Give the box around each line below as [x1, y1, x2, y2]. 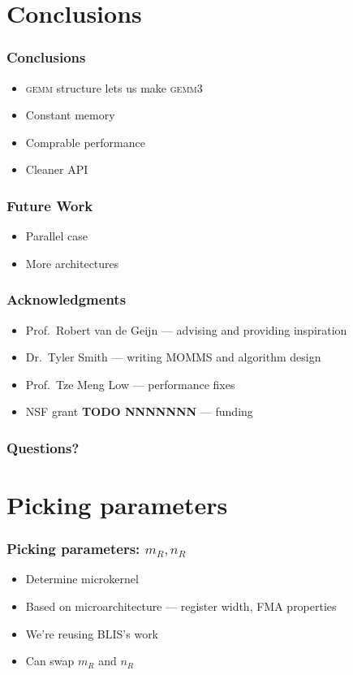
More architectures [25, 254, 119, 271]
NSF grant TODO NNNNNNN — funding [25, 403, 253, 420]
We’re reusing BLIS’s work [25, 625, 159, 642]
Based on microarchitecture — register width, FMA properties [25, 598, 337, 614]
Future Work [6, 195, 93, 215]
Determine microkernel [25, 570, 139, 587]
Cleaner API [25, 161, 88, 178]
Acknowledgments [6, 289, 127, 309]
